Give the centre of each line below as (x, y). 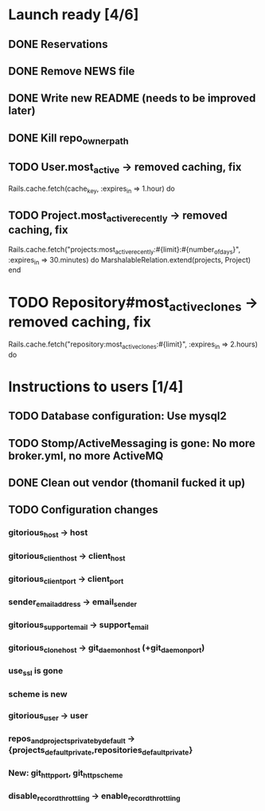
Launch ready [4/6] (74, 15)
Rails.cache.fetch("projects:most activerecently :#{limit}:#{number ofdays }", (125, 250)
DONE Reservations (58, 44)
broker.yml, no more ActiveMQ (86, 455)
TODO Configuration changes (83, 510)
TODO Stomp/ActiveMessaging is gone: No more (132, 443)
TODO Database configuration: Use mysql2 (117, 416)
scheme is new (38, 694)
